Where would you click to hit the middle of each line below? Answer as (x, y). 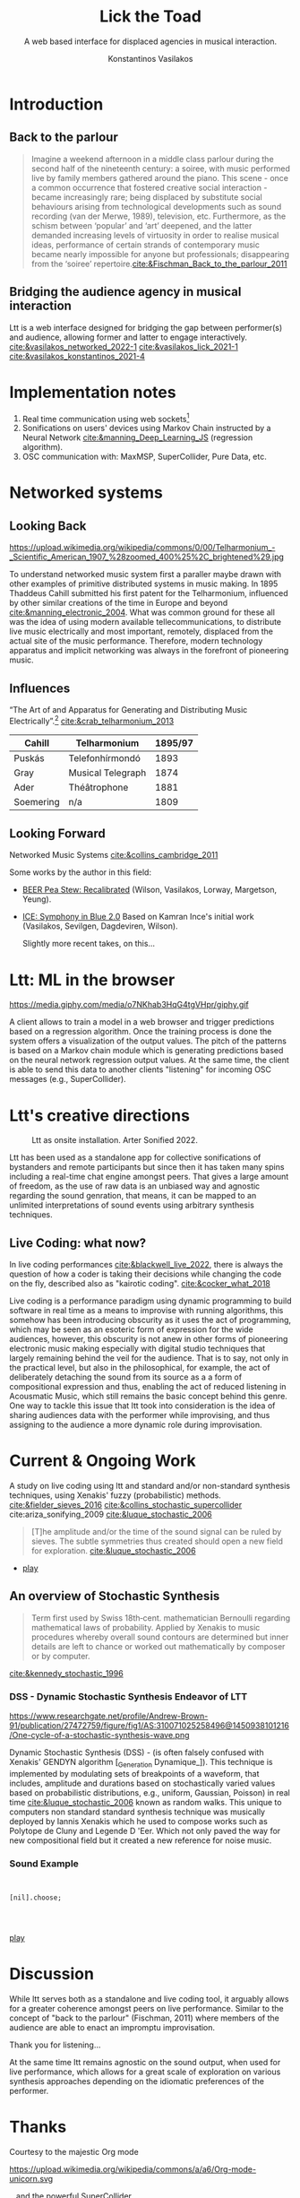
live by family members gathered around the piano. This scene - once (160, 177)
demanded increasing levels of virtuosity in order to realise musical (155, 235)
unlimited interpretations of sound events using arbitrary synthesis (132, 1205)
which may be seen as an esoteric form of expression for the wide (131, 1329)
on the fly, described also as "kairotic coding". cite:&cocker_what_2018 (140, 1284)
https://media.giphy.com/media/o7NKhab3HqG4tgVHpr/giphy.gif (129, 1005)
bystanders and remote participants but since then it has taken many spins (147, 1167)
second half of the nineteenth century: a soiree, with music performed (161, 169)
